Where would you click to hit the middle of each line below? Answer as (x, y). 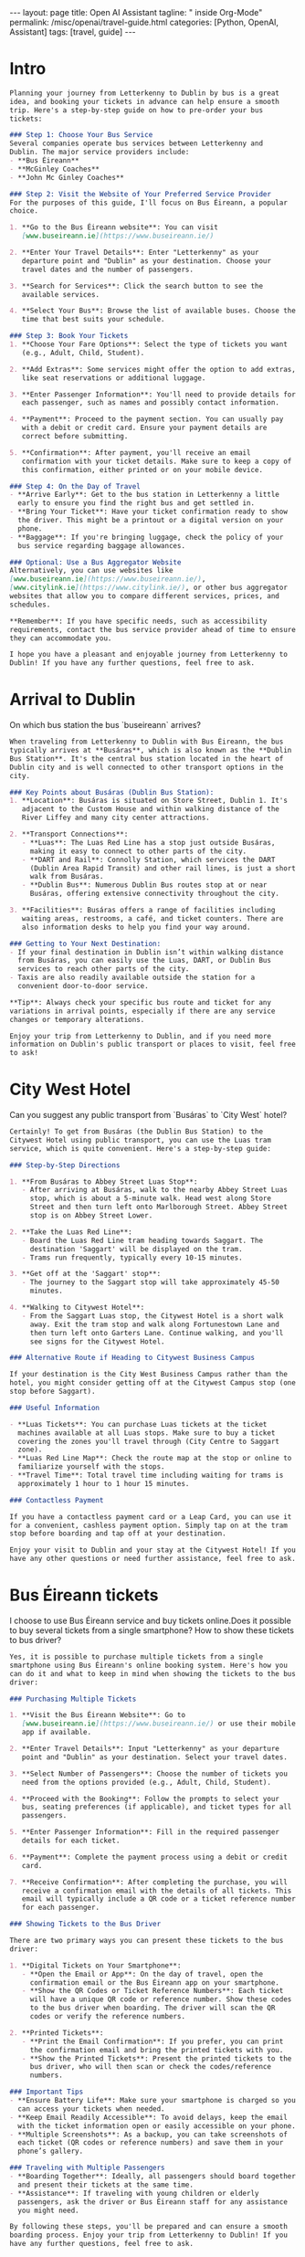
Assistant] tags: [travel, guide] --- (73, 32)
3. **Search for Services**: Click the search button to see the (136, 286)
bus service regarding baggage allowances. (101, 545)
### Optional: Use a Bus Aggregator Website (95, 562)
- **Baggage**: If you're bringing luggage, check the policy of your (147, 537)
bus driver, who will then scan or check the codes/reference (151, 2067)
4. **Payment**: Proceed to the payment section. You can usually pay (147, 419)
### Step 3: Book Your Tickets (69, 336)
